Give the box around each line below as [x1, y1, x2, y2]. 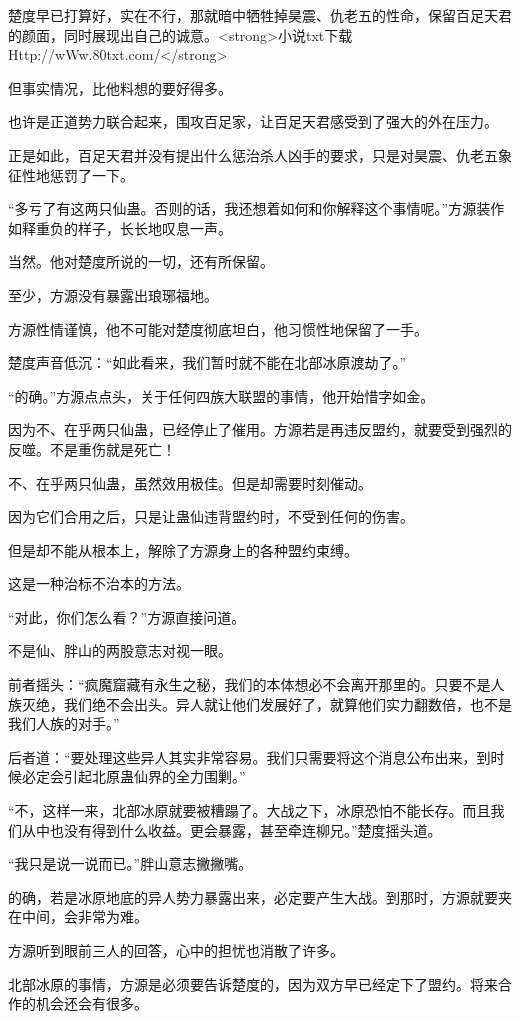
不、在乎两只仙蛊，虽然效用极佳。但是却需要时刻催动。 [8, 472, 372, 493]
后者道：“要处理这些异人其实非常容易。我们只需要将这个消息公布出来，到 [8, 746, 491, 767]
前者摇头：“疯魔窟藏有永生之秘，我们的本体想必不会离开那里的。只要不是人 [8, 674, 505, 695]
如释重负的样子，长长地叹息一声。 [8, 217, 232, 238]
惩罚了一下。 [49, 164, 134, 185]
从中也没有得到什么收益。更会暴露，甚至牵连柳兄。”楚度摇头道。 [21, 819, 442, 840]
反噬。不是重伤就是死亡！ [8, 438, 176, 459]
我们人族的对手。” [8, 713, 120, 734]
